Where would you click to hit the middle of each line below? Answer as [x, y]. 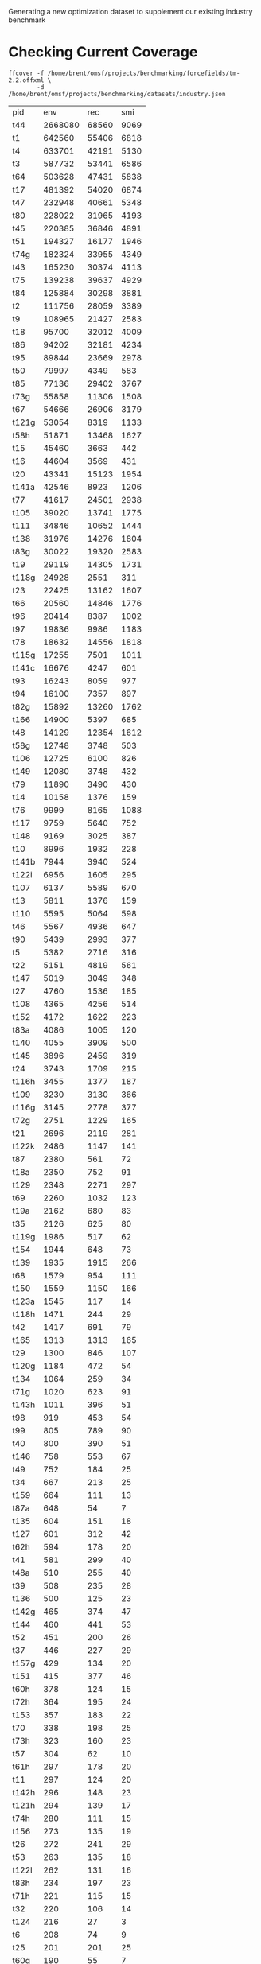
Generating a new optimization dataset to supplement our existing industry [130, 12]
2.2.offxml [26, 80]
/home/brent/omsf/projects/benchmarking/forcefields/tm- [144, 73]
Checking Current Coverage [103, 52]
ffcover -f [26, 73]
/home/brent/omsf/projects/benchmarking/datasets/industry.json [117, 94]
